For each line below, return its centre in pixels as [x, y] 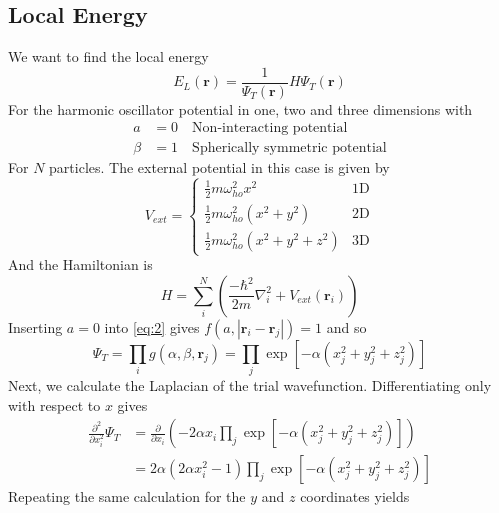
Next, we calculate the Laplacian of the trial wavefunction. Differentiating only [250, 384]
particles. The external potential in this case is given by [219, 166]
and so [346, 326]
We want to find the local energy [108, 56]
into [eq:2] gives [152, 326]
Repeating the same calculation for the [127, 496]
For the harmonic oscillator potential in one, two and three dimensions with [240, 108]
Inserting [35, 326]
